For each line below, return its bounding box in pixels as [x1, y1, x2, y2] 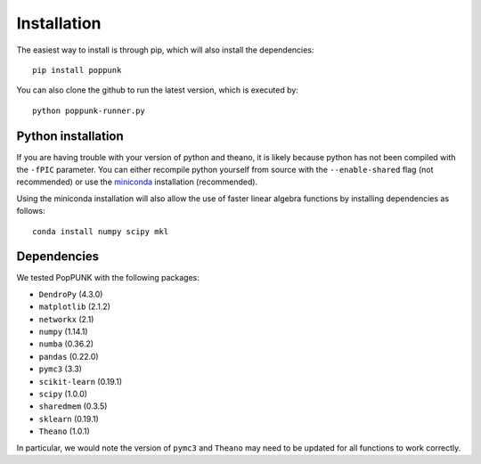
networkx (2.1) [38, 313, 94, 324]
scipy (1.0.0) [38, 388, 88, 399]
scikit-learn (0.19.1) [38, 376, 123, 387]
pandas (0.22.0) [38, 351, 99, 362]
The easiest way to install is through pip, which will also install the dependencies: [16, 45, 314, 55]
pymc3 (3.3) [38, 363, 82, 374]
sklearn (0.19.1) [38, 413, 100, 424]
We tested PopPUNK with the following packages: [16, 273, 200, 283]
